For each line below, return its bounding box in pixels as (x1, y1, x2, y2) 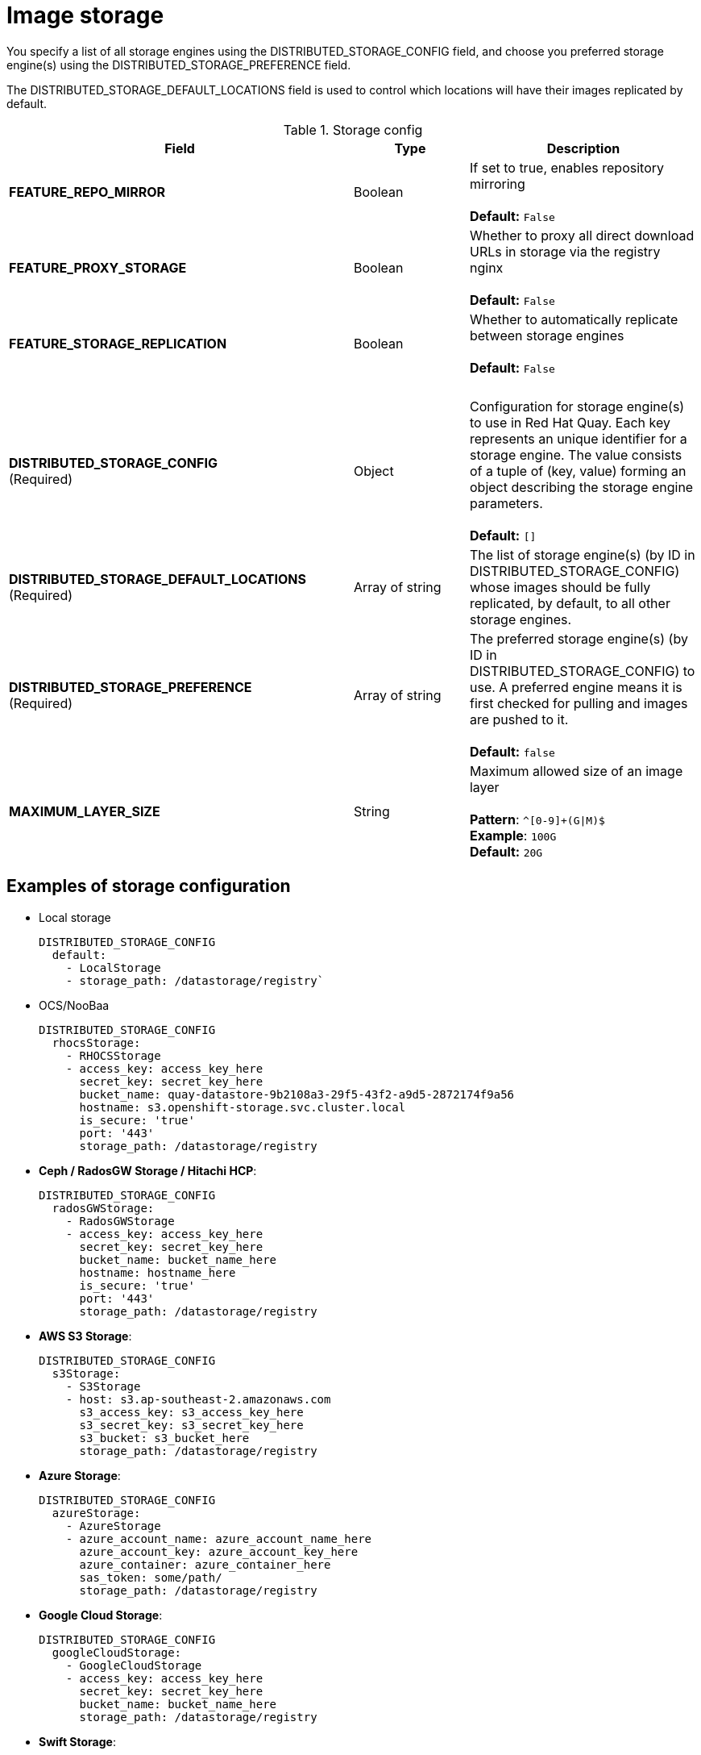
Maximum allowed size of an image (469, 762, 683, 779)
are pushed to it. (469, 711, 569, 727)
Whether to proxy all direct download (469, 227, 695, 244)
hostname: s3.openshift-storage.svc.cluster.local (79, 1100, 406, 1114)
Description (546, 140, 620, 156)
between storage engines (469, 327, 624, 344)
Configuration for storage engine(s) (469, 398, 685, 415)
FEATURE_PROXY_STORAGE (9, 259, 187, 276)
